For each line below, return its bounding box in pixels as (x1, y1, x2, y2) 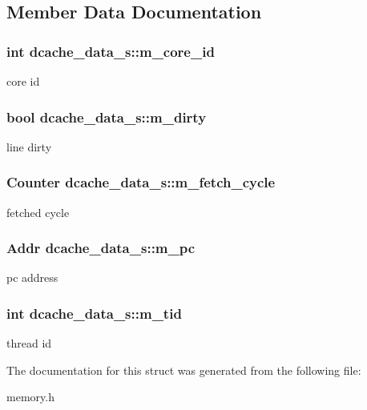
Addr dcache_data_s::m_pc (6, 238, 196, 258)
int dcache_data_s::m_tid (6, 303, 182, 323)
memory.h (6, 388, 54, 405)
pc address (6, 269, 58, 286)
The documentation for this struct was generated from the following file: (6, 361, 361, 378)
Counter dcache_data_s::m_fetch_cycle (6, 172, 276, 192)
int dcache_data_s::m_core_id (6, 41, 215, 61)
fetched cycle (6, 203, 70, 220)
